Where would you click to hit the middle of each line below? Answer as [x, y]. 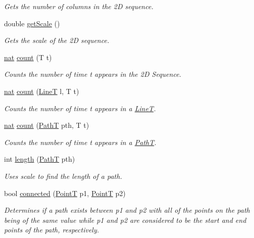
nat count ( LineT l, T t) [42, 91]
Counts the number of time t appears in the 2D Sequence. [93, 74]
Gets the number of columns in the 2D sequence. [79, 6]
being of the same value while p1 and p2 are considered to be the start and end [125, 220]
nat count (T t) [28, 57]
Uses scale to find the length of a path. [63, 176]
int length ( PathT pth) [40, 159]
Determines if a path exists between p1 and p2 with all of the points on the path [127, 210]
